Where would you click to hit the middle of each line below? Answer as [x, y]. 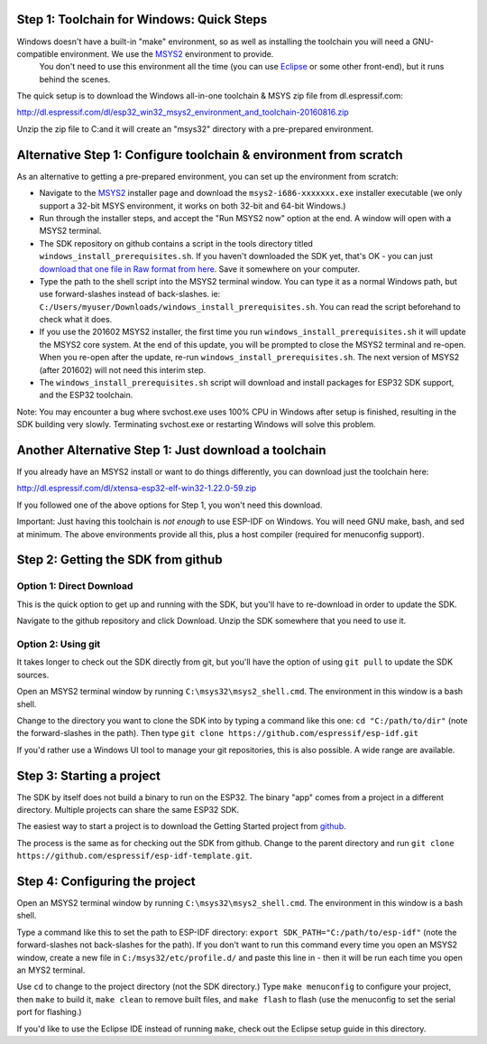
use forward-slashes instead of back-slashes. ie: [130, 294]
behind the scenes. [75, 79]
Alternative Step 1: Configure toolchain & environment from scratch [210, 155]
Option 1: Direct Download [75, 586]
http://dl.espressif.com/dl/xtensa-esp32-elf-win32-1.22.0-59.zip [137, 489]
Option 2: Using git [59, 644]
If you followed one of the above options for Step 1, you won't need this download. [170, 505]
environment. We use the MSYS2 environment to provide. [167, 53]
